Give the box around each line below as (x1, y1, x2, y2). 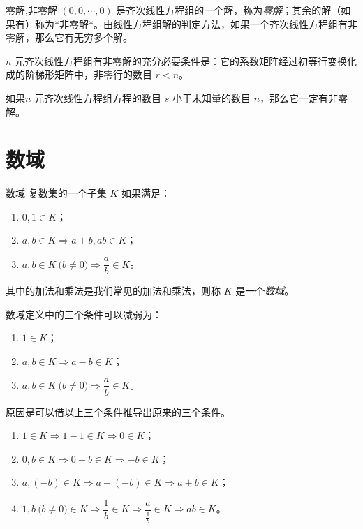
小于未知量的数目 (172, 90, 251, 105)
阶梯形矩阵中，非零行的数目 (24, 67, 152, 82)
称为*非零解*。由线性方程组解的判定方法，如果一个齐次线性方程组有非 (34, 16, 357, 31)
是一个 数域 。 (235, 283, 295, 298)
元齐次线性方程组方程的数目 (34, 90, 162, 105)
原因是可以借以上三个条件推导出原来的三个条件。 (6, 404, 230, 419)
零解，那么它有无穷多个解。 (6, 30, 133, 45)
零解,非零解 (6, 3, 57, 17)
